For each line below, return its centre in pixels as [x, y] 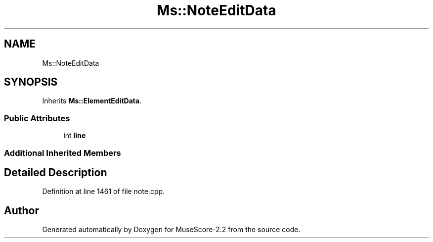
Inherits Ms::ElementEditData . [92, 101]
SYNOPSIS [31, 82]
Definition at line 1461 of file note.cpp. [104, 192]
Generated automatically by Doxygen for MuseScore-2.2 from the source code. [171, 230]
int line [75, 136]
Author [22, 210]
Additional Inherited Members [63, 153]
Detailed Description [56, 172]
